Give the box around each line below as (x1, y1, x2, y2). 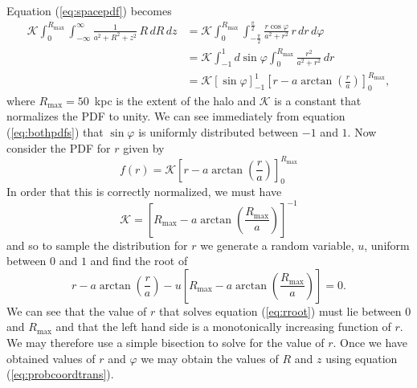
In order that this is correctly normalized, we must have (6, 183, 282, 200)
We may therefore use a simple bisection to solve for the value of (6, 333, 325, 350)
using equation (325, 349, 398, 366)
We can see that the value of (6, 302, 147, 319)
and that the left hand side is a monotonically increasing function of (55, 318, 391, 335)
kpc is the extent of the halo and (94, 92, 256, 108)
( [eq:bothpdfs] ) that (6, 124, 104, 140)
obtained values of (6, 349, 96, 366)
